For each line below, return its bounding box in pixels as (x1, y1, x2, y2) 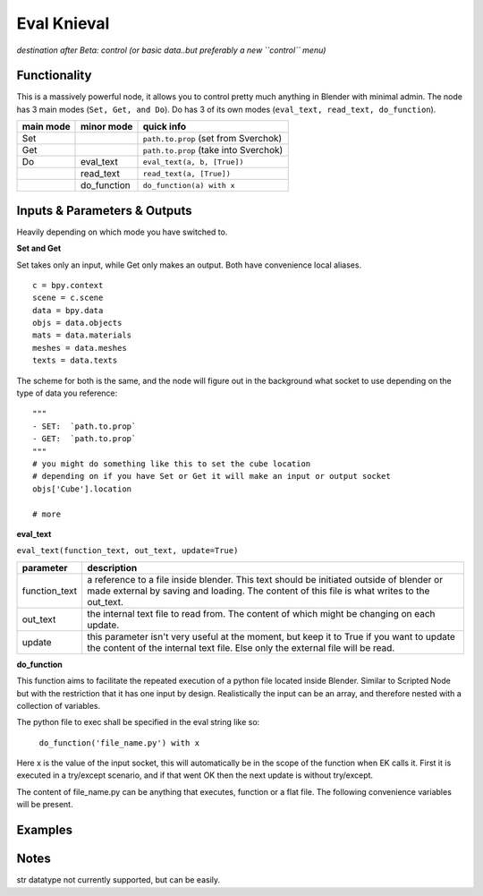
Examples (16, 823, 73, 838)
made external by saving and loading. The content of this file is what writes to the (86, 585, 430, 597)
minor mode (80, 121, 133, 133)
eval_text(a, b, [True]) (142, 157, 244, 166)
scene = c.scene (32, 293, 104, 303)
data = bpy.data (32, 305, 104, 315)
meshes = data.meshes (32, 343, 127, 353)
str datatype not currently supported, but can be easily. (16, 875, 221, 885)
